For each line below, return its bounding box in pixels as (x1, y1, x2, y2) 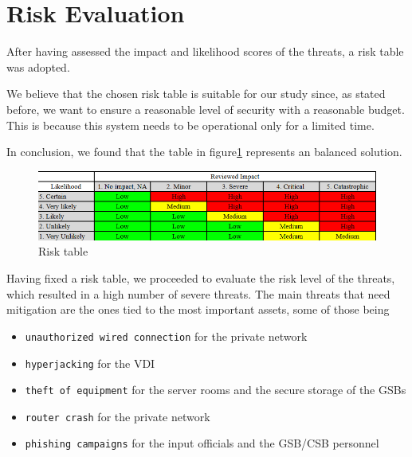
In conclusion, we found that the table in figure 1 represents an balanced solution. (6, 143, 402, 160)
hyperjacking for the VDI (25, 354, 155, 371)
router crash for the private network (25, 408, 210, 424)
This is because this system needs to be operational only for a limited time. (6, 116, 375, 133)
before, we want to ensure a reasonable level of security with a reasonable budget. (6, 100, 405, 117)
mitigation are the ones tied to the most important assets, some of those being (6, 301, 390, 318)
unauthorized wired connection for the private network (25, 327, 308, 344)
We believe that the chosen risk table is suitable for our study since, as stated (6, 85, 386, 102)
